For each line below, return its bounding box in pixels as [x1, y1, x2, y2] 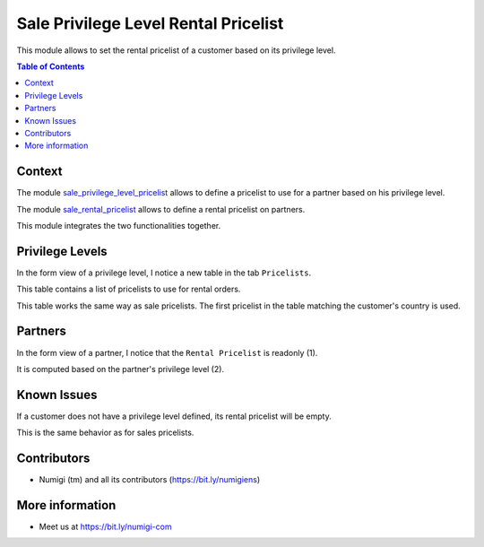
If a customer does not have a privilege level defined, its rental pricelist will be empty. [16, 411, 332, 421]
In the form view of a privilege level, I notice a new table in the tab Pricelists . [16, 267, 312, 278]
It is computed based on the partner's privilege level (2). [16, 363, 224, 374]
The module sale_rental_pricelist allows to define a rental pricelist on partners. [16, 204, 306, 214]
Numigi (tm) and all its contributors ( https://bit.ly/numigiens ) [39, 474, 261, 485]
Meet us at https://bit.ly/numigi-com [39, 521, 172, 533]
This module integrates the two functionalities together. [16, 220, 221, 230]
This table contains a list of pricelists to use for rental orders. [16, 283, 241, 295]
